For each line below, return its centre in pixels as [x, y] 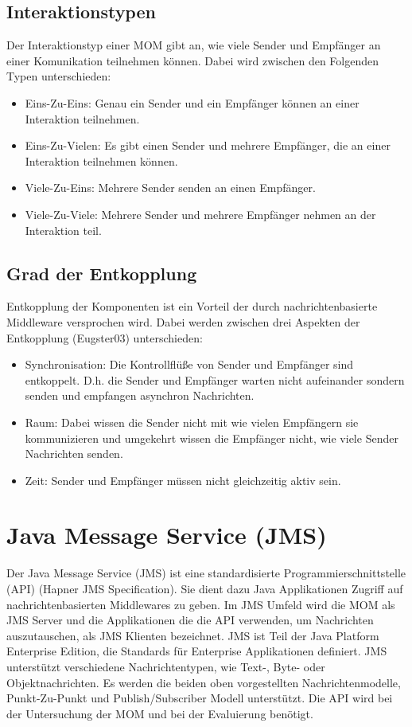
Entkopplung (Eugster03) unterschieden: [105, 337]
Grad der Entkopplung [102, 273]
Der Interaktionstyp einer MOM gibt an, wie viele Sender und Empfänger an [194, 45]
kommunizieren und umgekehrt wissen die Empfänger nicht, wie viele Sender [212, 438]
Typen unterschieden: [59, 76]
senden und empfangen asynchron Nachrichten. [140, 395]
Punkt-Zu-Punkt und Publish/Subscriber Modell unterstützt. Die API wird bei [200, 698]
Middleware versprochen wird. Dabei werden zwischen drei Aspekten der [183, 321]
